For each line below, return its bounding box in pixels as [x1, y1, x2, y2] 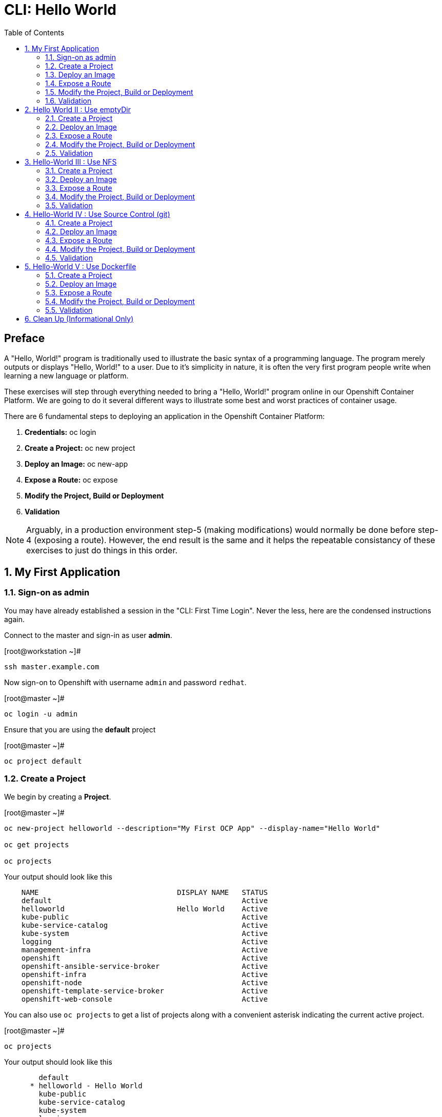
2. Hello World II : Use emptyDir [25, 105, 131, 114]
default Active [21, 896, 268, 905]
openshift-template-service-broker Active [21, 986, 268, 995]
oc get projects [4, 840, 69, 849]
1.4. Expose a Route [45, 78, 111, 88]
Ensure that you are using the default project [4, 725, 156, 734]
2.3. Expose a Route [45, 131, 112, 140]
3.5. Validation [45, 201, 93, 210]
